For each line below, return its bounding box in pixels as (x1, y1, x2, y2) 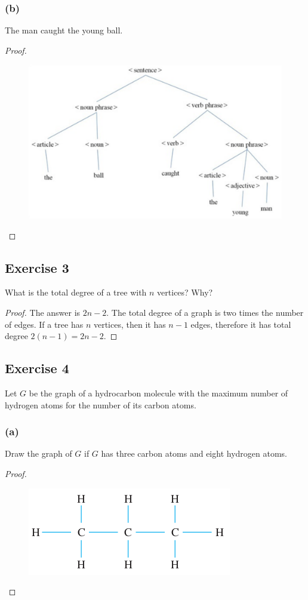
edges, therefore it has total (190, 318, 291, 330)
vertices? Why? (157, 286, 213, 299)
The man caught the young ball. (5, 24, 123, 36)
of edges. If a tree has (5, 318, 84, 330)
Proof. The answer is (5, 306, 81, 318)
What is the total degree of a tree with (5, 286, 147, 299)
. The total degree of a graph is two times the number (106, 306, 304, 318)
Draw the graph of (5, 447, 72, 460)
